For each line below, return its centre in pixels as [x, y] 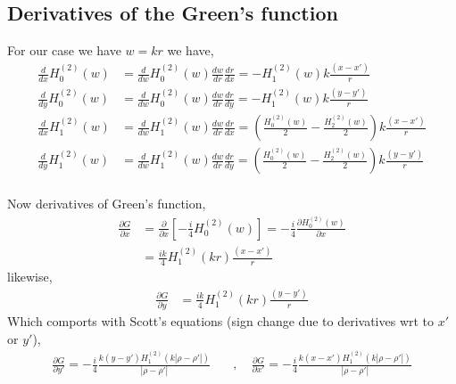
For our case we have [64, 50]
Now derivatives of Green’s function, [107, 204]
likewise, [30, 276]
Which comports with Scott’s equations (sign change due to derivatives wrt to [221, 321]
